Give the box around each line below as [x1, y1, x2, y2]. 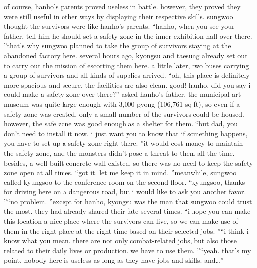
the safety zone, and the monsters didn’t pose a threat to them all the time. [4, 147, 235, 158]
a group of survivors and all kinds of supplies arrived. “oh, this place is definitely [4, 70, 250, 80]
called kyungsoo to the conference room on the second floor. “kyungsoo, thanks [4, 177, 245, 187]
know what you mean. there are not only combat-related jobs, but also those [4, 235, 237, 246]
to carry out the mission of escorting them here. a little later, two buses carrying [4, 60, 249, 70]
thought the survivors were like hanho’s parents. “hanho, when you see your [4, 21, 235, 31]
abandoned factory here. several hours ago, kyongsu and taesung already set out [4, 50, 248, 60]
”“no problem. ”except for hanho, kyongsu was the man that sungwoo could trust [4, 196, 252, 206]
